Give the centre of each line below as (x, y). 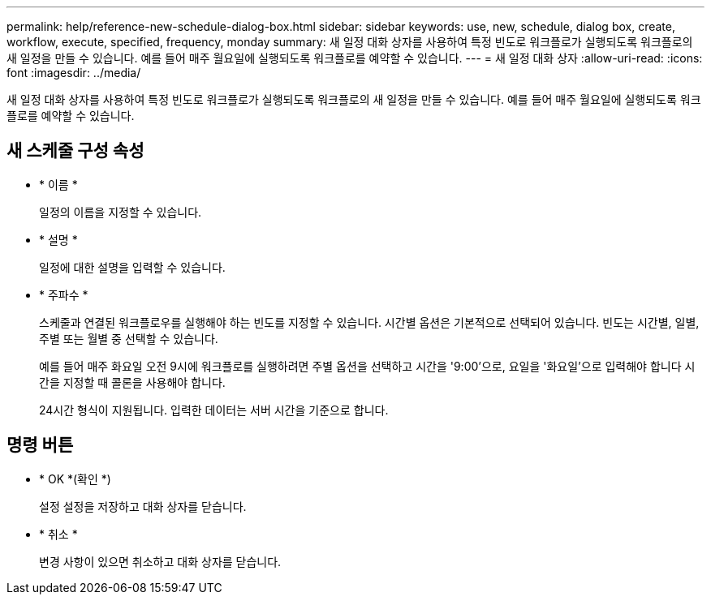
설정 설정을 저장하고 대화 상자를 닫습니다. (143, 506)
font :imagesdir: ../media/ (74, 73)
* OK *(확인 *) (75, 479)
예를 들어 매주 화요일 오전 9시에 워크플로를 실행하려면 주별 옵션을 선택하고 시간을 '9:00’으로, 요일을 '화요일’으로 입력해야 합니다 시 (367, 366)
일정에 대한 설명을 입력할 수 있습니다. (132, 267)
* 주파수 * (64, 294)
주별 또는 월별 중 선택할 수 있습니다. (129, 338)
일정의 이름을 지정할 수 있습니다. (121, 212)
